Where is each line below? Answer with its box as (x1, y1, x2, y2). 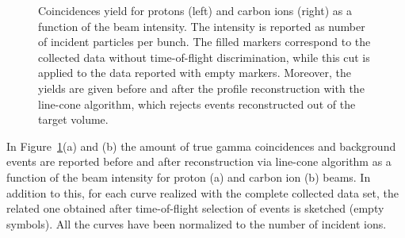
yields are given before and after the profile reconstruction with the (38, 79, 365, 96)
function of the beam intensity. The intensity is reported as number (38, 17, 365, 34)
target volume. (38, 111, 109, 128)
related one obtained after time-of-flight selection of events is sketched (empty (6, 200, 384, 217)
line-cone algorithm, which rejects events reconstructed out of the (38, 95, 356, 112)
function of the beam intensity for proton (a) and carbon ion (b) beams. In (6, 168, 371, 185)
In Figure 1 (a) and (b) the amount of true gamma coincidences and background (6, 137, 396, 154)
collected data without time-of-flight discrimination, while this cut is (38, 48, 370, 65)
